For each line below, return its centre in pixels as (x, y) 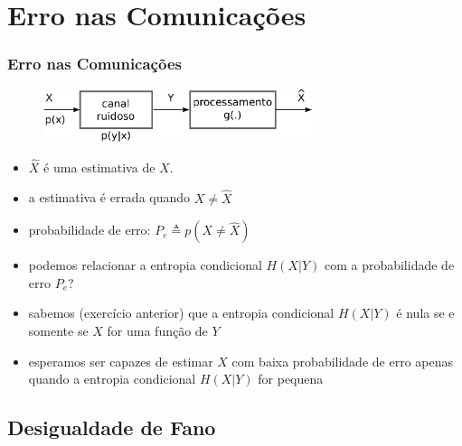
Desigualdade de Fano (112, 427)
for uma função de (157, 330)
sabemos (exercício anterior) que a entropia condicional (181, 313)
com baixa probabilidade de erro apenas (342, 361)
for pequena (291, 379)
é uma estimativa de (99, 167)
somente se (58, 330)
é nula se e (425, 313)
